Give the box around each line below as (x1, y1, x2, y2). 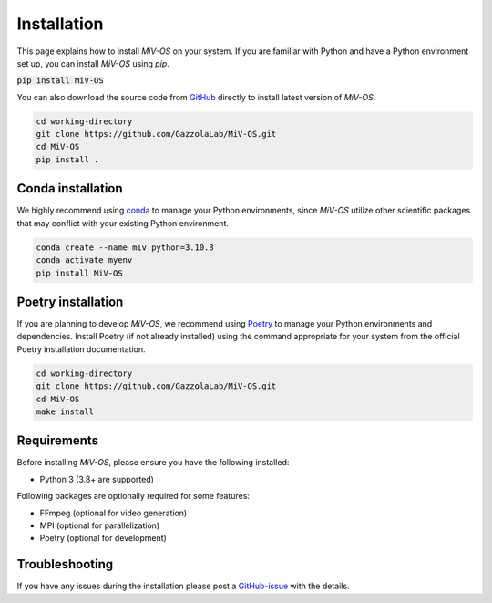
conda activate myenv (36, 255, 133, 265)
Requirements (16, 433, 99, 449)
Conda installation (16, 181, 123, 196)
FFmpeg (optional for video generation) (39, 507, 188, 518)
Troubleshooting (16, 556, 114, 572)
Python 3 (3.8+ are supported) (39, 473, 155, 484)
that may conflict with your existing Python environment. (16, 217, 230, 228)
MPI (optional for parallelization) (39, 520, 160, 531)
